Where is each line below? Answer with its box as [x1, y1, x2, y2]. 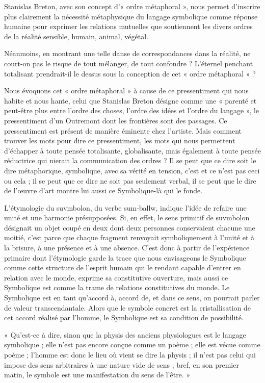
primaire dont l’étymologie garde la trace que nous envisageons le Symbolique [4, 252, 246, 263]
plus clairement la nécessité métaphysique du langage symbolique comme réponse [4, 11, 258, 21]
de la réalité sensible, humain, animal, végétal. [4, 31, 148, 41]
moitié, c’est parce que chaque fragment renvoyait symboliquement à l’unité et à [4, 232, 255, 243]
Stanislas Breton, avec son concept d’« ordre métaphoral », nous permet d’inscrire [4, 1, 260, 11]
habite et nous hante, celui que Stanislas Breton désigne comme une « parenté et [4, 95, 257, 106]
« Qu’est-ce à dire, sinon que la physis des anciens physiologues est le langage [4, 329, 246, 340]
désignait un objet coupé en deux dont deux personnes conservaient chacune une [4, 222, 255, 233]
